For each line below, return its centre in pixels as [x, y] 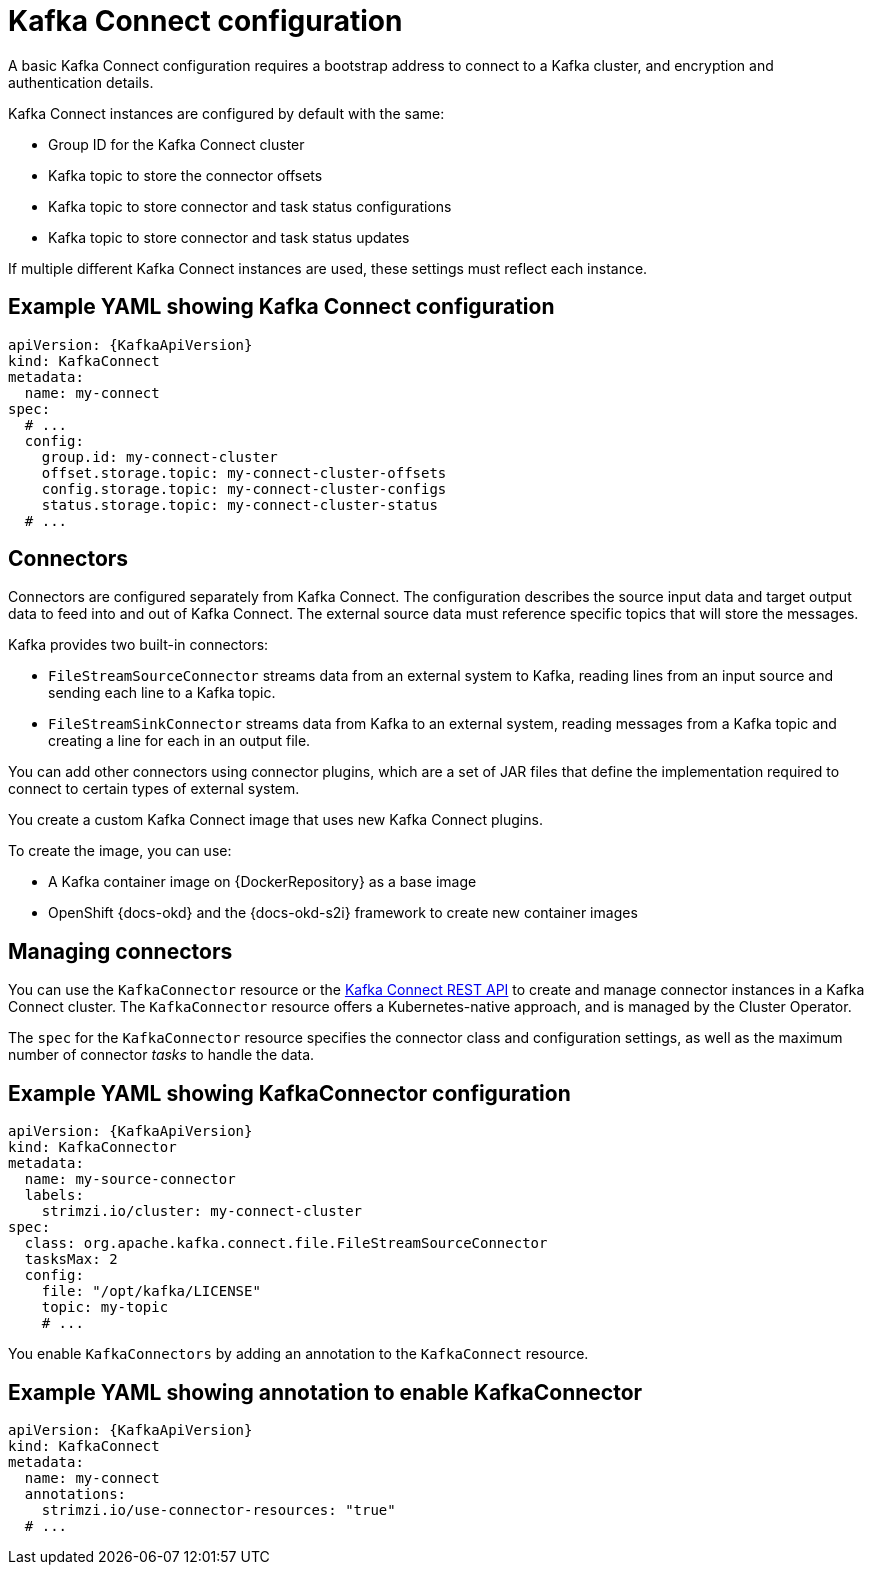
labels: [54, 1195]
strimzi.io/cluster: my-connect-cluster [202, 1211]
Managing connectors [120, 951]
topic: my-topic [105, 1307]
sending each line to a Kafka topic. [162, 693]
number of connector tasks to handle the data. [161, 1055]
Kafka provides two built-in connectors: [138, 645]
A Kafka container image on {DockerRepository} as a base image [262, 882]
